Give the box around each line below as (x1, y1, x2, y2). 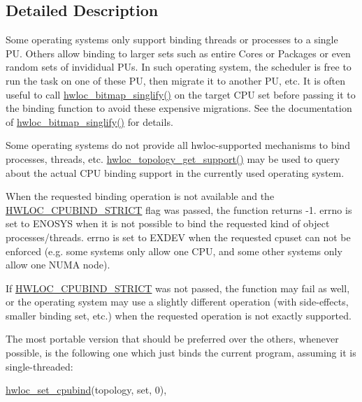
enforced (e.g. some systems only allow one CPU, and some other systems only (6, 243, 342, 258)
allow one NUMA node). (6, 257, 110, 272)
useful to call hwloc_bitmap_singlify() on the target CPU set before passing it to (6, 87, 356, 101)
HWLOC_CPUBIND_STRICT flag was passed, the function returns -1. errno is (6, 202, 352, 217)
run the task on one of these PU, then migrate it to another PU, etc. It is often (6, 73, 346, 87)
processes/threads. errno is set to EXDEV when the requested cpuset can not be (6, 229, 351, 244)
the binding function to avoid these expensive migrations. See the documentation (6, 101, 352, 115)
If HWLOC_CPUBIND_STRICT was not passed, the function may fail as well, (6, 280, 350, 295)
